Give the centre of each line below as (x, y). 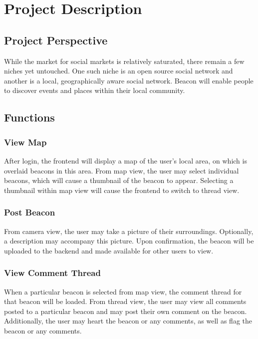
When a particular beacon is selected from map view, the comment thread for (123, 291)
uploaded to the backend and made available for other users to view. (109, 250)
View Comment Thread (52, 273)
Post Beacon (30, 212)
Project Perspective (56, 40)
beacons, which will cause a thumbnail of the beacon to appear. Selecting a (119, 180)
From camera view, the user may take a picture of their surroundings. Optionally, (129, 231)
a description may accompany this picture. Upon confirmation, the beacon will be (129, 241)
